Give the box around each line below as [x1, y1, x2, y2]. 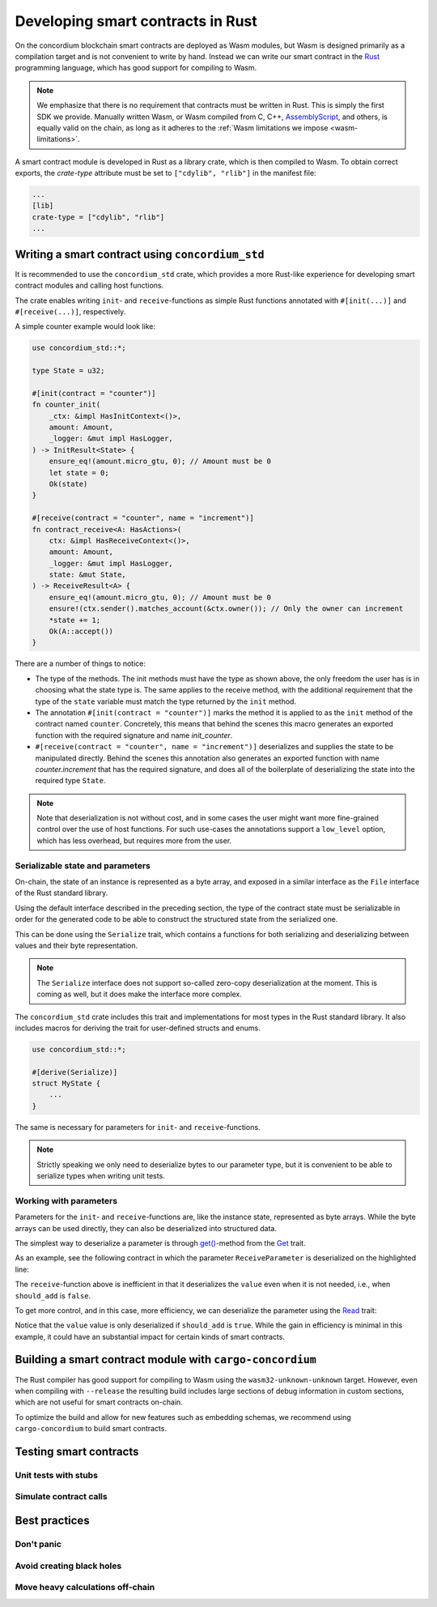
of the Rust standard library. [15, 888, 108, 898]
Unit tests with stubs [15, 1469, 99, 1481]
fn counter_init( [32, 400, 101, 409]
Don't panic [15, 1539, 62, 1550]
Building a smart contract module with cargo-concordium [15, 1353, 317, 1366]
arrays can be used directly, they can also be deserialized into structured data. [15, 1223, 277, 1233]
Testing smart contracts [15, 1444, 139, 1458]
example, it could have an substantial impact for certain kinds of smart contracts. [15, 1332, 285, 1341]
